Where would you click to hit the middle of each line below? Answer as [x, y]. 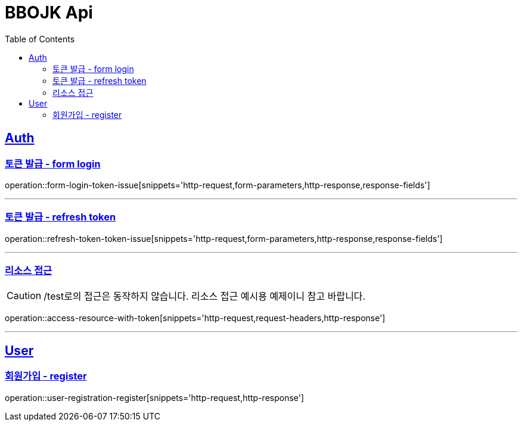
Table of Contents [40, 39]
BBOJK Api [49, 13]
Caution [24, 296]
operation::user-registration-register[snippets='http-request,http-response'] [155, 397]
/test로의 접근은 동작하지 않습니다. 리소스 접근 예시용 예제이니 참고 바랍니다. [205, 296]
